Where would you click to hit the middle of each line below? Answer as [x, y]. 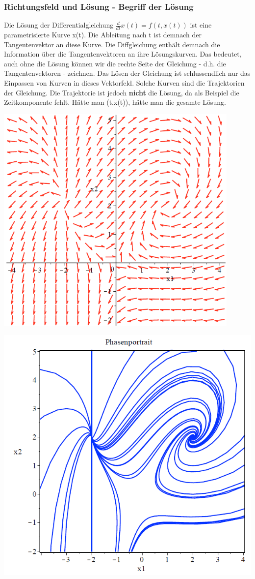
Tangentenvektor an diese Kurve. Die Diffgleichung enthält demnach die [112, 44]
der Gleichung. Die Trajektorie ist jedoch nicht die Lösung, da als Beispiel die [122, 92]
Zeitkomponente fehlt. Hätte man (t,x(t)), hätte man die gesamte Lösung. [115, 102]
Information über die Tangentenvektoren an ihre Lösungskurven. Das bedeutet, [123, 54]
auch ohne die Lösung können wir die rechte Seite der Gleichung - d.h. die [115, 63]
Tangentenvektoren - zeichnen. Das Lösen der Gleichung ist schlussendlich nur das [127, 73]
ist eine [201, 25]
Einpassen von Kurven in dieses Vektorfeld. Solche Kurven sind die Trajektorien [124, 83]
